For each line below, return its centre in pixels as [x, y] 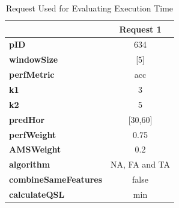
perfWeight [33, 134]
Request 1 [140, 29]
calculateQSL [37, 194]
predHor [27, 119]
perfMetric [32, 74]
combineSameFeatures [56, 179]
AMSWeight [35, 149]
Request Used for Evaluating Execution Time [89, 8]
